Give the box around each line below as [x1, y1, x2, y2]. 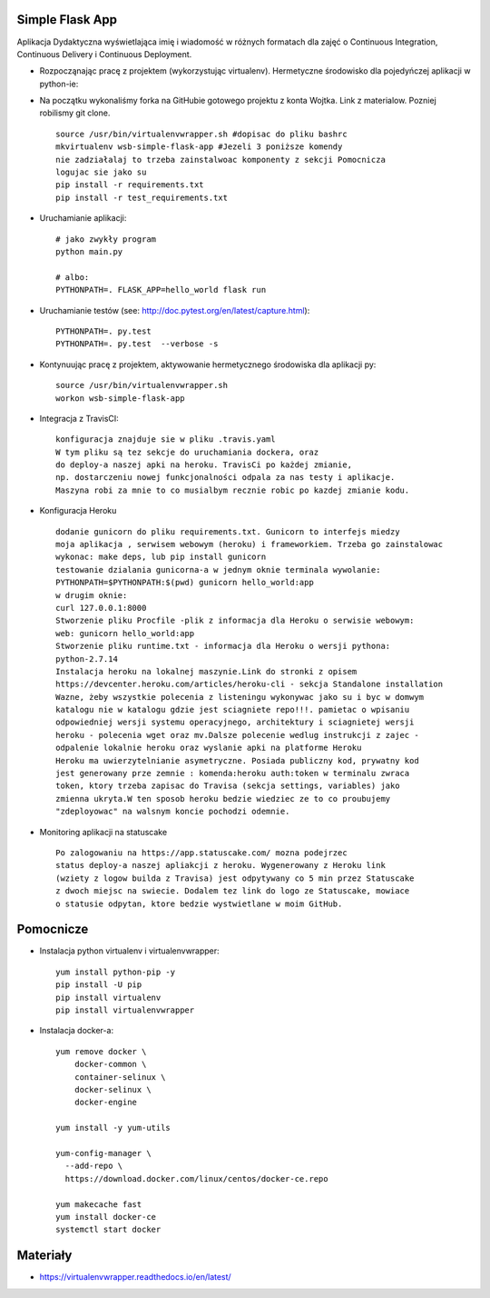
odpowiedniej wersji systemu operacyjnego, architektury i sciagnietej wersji [55, 717, 415, 727]
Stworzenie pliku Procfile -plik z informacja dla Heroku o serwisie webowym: [55, 615, 415, 626]
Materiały [16, 1248, 73, 1263]
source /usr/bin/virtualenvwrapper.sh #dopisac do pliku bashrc [55, 128, 348, 139]
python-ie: [39, 78, 79, 89]
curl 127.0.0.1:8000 [55, 603, 147, 613]
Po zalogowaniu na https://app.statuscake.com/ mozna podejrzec [55, 848, 348, 858]
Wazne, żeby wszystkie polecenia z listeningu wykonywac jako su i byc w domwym [55, 692, 425, 702]
